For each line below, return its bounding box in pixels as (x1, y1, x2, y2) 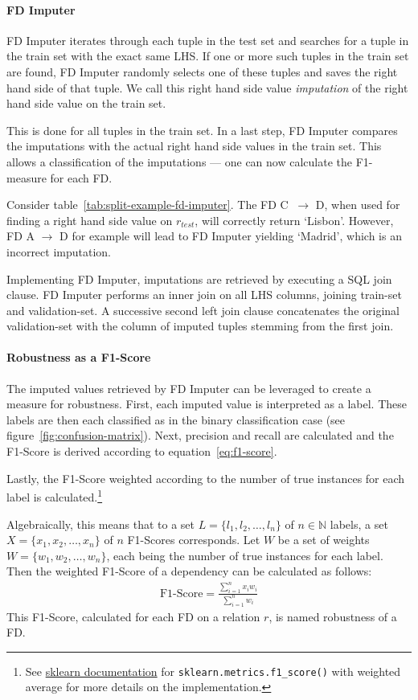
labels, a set (330, 515, 388, 532)
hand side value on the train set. (6, 95, 166, 112)
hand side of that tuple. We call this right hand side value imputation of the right (6, 79, 408, 96)
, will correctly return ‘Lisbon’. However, (195, 211, 394, 228)
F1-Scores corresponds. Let (127, 531, 260, 548)
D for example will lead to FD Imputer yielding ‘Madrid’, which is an (59, 227, 402, 244)
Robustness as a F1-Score (6, 349, 151, 366)
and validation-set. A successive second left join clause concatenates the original (6, 301, 400, 318)
